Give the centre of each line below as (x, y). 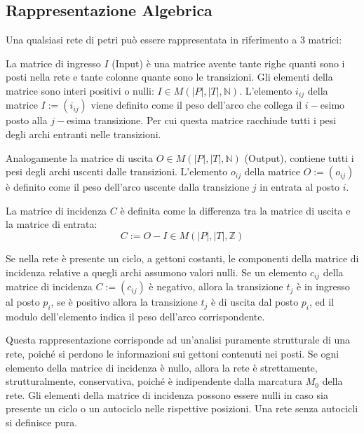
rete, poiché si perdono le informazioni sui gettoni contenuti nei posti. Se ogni (173, 354)
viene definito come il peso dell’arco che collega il (196, 105)
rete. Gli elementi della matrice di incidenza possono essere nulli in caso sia (167, 394)
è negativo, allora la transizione (216, 286)
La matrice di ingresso (53, 63)
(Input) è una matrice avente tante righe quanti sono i (228, 63)
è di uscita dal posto (255, 302)
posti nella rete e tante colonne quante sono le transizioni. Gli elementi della (169, 77)
